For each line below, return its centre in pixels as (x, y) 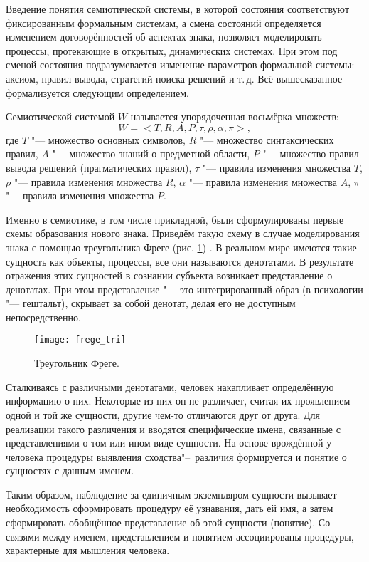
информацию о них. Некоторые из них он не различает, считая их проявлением (178, 401)
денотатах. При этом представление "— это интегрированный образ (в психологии (184, 289)
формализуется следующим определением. (97, 92)
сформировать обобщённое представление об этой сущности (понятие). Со (168, 522)
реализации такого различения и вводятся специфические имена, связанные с (173, 428)
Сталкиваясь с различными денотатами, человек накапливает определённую (170, 386)
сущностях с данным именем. (70, 470)
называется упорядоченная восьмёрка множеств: (235, 116)
